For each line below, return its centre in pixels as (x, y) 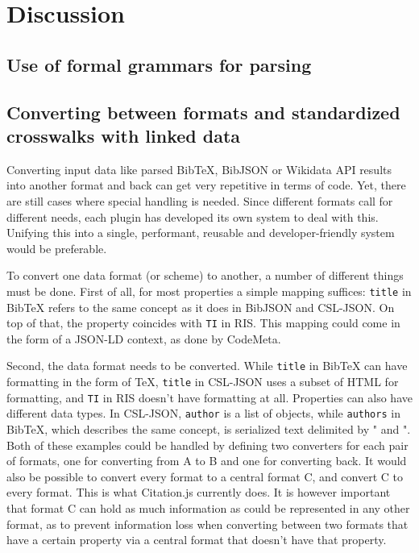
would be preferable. (57, 248)
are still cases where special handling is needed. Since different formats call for (200, 200)
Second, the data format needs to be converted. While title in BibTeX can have (207, 366)
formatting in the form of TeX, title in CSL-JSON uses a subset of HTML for (203, 382)
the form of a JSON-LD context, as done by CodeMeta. (144, 338)
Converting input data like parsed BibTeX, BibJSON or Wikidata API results (199, 169)
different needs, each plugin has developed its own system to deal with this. (193, 216)
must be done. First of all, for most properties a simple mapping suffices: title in (209, 291)
